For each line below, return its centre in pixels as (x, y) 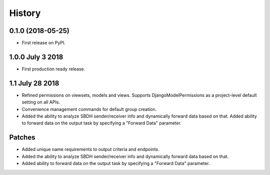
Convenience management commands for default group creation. (89, 109)
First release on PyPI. (44, 43)
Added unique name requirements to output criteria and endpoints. (90, 149)
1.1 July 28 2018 (34, 83)
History (25, 13)
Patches (22, 137)
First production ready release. (53, 69)
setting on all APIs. (41, 102)
